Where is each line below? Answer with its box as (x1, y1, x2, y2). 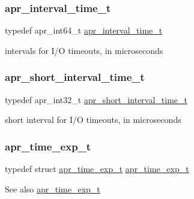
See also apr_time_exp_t (5, 182, 100, 195)
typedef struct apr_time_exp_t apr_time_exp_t (5, 162, 189, 175)
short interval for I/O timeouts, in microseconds (5, 113, 181, 126)
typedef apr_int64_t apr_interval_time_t (5, 24, 163, 37)
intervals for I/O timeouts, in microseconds (5, 44, 163, 56)
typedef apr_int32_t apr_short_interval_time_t (5, 93, 188, 105)
